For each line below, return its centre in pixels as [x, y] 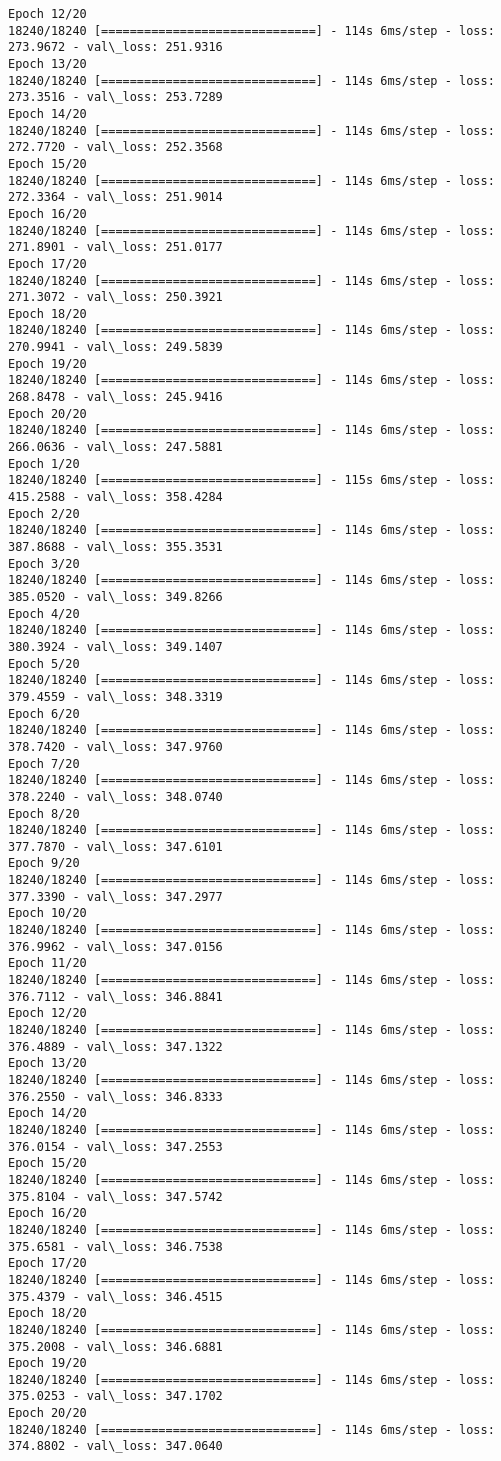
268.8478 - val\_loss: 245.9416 [115, 397]
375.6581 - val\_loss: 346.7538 [115, 1246]
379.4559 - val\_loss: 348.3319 [115, 696]
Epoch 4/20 [44, 613]
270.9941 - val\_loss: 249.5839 [115, 347]
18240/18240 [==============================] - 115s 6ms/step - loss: [251, 480]
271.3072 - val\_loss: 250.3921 [115, 297]
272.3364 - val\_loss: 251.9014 [115, 197]
